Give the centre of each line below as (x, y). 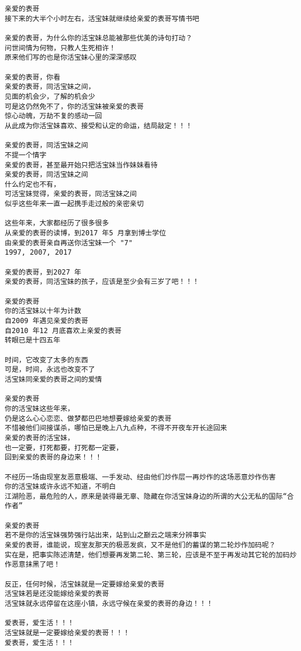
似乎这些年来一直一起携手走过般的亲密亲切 (74, 204)
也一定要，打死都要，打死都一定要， (64, 448)
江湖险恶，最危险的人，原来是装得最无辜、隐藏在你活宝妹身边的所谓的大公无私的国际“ (146, 496)
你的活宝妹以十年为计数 (43, 311)
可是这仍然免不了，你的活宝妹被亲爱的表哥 (74, 106)
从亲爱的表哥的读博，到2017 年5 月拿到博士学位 (86, 233)
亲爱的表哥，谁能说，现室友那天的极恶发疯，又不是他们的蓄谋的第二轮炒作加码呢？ (140, 545)
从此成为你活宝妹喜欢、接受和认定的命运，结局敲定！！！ (99, 126)
